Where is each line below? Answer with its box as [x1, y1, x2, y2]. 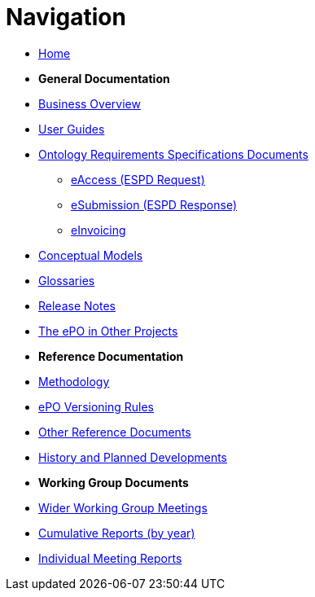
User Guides [38, 121, 105, 136]
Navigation [6, 3, 126, 31]
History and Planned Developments [38, 450, 228, 464]
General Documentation [38, 71, 170, 86]
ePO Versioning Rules [38, 399, 154, 414]
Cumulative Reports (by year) [38, 525, 195, 540]
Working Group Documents [38, 475, 189, 489]
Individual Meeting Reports [38, 551, 182, 565]
